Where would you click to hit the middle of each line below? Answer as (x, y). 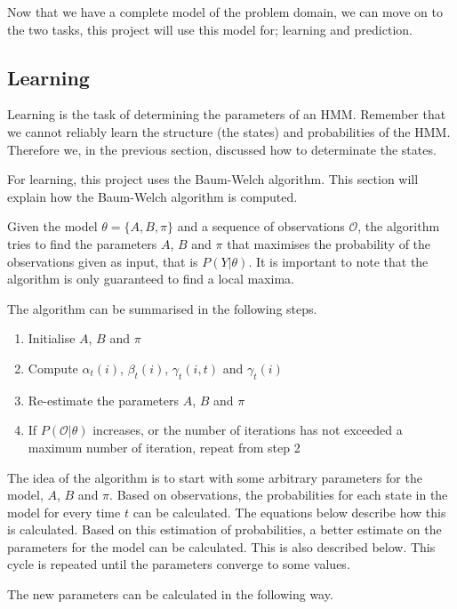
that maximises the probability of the (329, 243)
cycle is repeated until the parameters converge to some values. (179, 564)
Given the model (52, 226)
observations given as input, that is (103, 261)
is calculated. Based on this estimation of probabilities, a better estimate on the (224, 529)
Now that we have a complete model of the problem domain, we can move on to (225, 12)
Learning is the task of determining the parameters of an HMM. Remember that (227, 114)
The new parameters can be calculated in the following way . (170, 594)
